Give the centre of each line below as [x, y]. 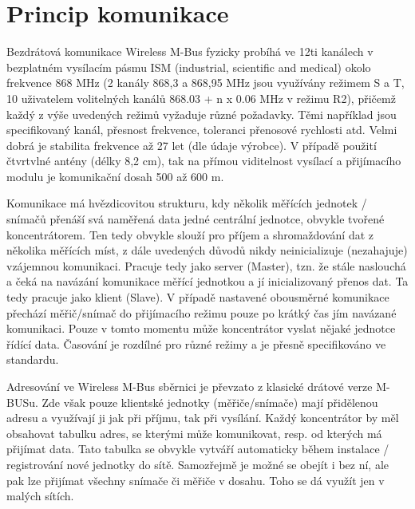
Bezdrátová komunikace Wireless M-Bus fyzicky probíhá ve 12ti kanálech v [190, 51]
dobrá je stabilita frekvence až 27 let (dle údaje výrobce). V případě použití [192, 145]
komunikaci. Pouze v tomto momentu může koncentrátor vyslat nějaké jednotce [201, 328]
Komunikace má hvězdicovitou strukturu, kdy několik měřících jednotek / [187, 203]
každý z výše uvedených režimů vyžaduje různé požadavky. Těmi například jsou [202, 114]
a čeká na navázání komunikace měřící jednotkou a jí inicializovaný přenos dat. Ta [207, 281]
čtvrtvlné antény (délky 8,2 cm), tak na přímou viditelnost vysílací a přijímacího [204, 161]
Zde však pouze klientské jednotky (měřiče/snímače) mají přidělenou [210, 402]
